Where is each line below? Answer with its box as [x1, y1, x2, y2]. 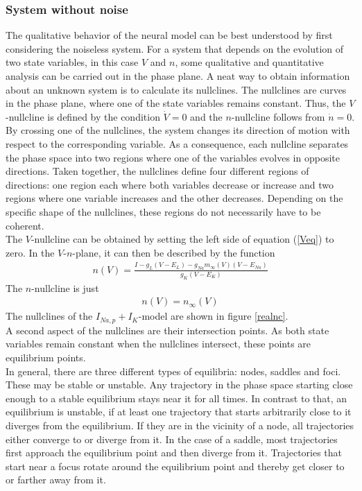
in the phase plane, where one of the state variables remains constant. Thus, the [6, 96, 346, 110]
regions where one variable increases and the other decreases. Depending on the [6, 191, 343, 205]
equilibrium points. [6, 350, 86, 365]
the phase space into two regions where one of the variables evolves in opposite [6, 150, 340, 164]
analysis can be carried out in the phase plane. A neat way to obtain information [6, 69, 350, 83]
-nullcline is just [31, 280, 99, 295]
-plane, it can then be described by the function [72, 245, 275, 259]
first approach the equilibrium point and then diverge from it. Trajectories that [6, 445, 343, 460]
